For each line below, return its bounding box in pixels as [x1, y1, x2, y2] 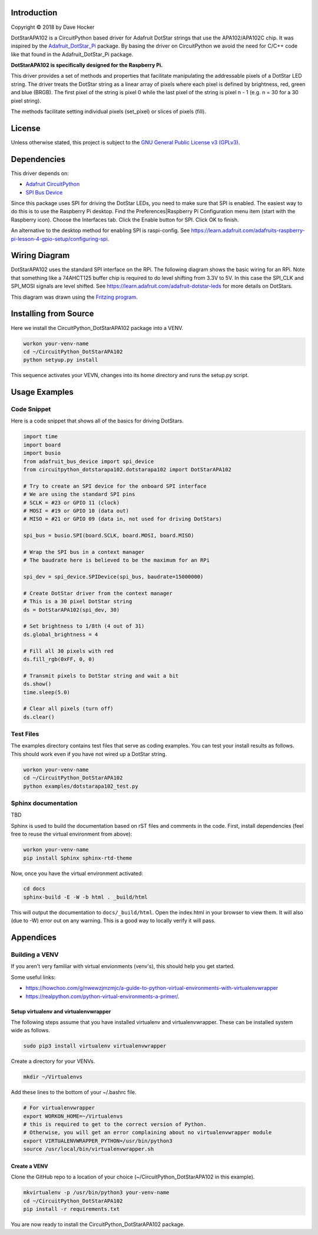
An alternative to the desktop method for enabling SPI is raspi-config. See [11, 227, 190, 234]
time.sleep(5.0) [23, 689, 71, 695]
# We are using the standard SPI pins [23, 491, 135, 498]
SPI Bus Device [25, 189, 63, 196]
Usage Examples [11, 387, 74, 397]
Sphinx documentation [11, 799, 78, 807]
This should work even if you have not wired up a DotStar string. [11, 750, 167, 757]
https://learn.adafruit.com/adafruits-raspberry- [191, 227, 306, 234]
